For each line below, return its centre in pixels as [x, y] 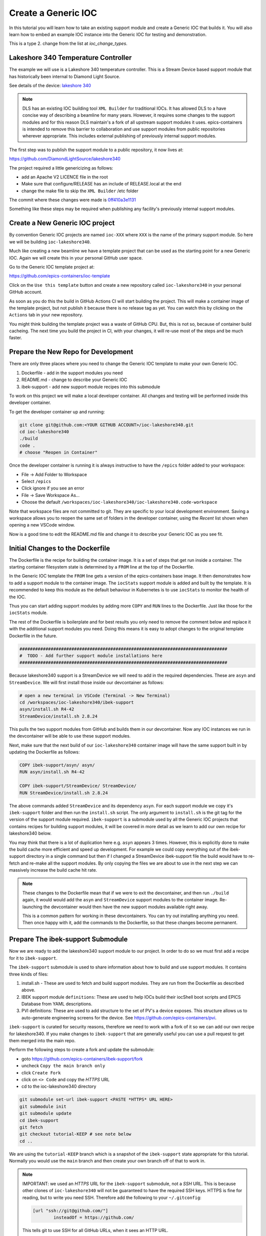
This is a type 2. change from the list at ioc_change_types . [68, 44]
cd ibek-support [39, 1120]
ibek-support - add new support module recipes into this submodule [91, 387]
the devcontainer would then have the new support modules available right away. [126, 907]
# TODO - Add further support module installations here [91, 656]
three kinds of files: [29, 974]
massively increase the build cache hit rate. [53, 870]
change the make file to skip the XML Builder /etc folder [80, 191]
